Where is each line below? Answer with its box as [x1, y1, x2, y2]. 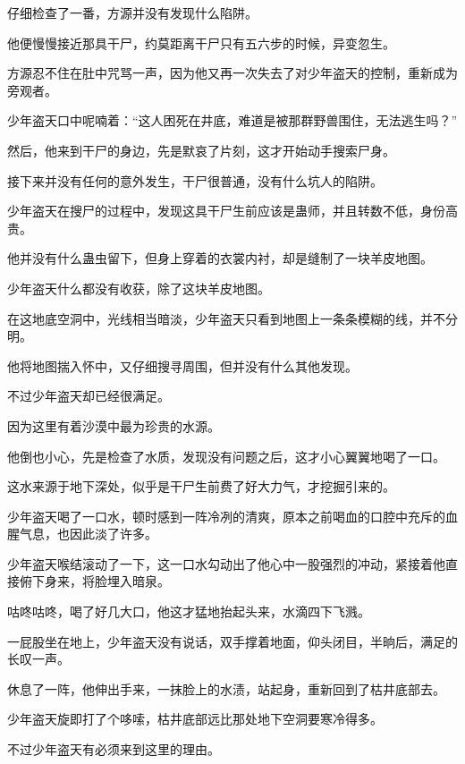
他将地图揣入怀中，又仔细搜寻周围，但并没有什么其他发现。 [7, 356, 358, 375]
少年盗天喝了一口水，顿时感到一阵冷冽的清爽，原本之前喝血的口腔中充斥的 [7, 506, 445, 525]
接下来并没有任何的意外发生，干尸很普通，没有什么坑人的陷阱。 [7, 171, 383, 190]
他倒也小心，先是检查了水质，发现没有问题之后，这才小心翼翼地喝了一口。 [7, 446, 445, 465]
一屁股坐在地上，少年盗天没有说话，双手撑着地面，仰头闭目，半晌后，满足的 [7, 632, 458, 650]
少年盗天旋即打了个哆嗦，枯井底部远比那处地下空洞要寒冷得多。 [7, 709, 383, 728]
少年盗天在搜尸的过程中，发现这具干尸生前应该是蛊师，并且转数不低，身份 [7, 201, 445, 220]
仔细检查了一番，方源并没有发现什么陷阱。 [7, 4, 258, 21]
